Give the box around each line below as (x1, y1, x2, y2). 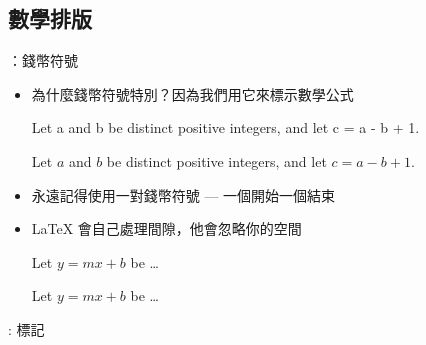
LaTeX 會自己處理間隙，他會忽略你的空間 (31, 218, 302, 239)
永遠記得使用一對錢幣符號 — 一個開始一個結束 (31, 184, 336, 205)
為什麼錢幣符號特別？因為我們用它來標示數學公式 (31, 83, 354, 104)
